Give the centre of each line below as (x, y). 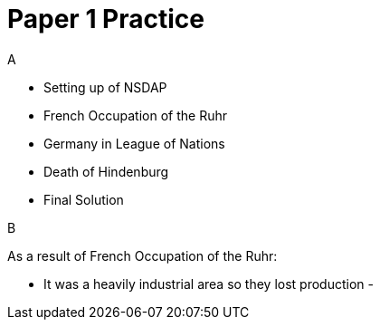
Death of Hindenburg (106, 171)
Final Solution (84, 199)
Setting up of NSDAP (105, 87)
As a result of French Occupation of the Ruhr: (142, 255)
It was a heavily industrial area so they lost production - (209, 284)
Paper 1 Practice (106, 19)
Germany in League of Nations (134, 143)
